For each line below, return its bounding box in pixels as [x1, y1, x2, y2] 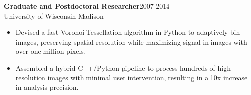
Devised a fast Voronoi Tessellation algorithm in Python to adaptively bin [15, 27, 240, 37]
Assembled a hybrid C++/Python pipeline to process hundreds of [15, 62, 215, 72]
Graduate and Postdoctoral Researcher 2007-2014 [4, 1, 170, 11]
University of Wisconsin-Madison [4, 10, 104, 21]
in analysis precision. [15, 82, 79, 92]
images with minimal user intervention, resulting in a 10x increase [47, 72, 248, 82]
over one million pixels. [15, 46, 85, 56]
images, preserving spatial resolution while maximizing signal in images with [15, 36, 247, 47]
